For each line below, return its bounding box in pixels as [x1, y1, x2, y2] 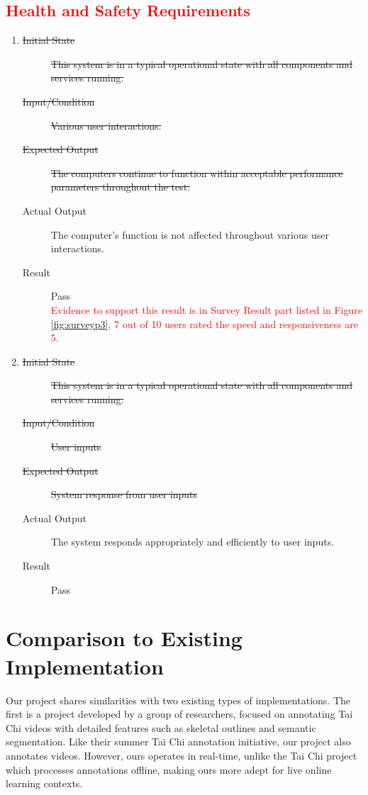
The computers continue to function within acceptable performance [50, 165, 343, 180]
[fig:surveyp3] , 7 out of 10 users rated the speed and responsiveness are [50, 316, 359, 331]
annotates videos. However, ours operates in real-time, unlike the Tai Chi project [6, 748, 357, 762]
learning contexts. [6, 776, 83, 791]
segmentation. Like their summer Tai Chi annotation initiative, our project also [6, 734, 351, 749]
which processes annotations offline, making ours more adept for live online [6, 762, 332, 777]
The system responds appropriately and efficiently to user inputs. [50, 534, 335, 549]
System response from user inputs [50, 487, 198, 502]
